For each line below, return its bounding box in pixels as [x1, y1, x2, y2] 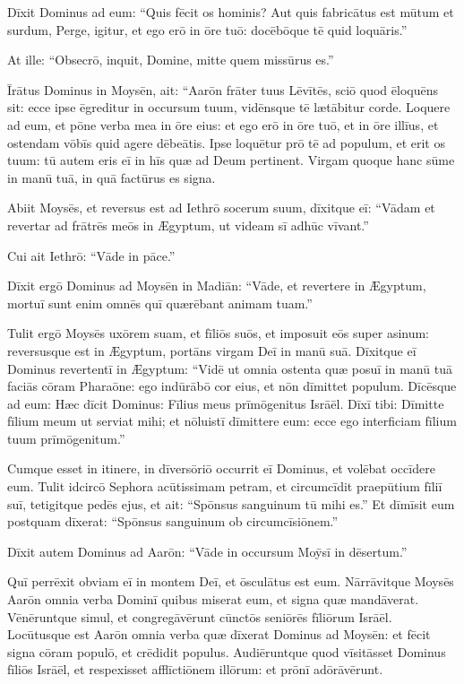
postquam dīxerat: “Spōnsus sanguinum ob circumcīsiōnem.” [7, 512, 339, 531]
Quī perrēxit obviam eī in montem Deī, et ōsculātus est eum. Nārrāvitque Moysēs [7, 572, 454, 591]
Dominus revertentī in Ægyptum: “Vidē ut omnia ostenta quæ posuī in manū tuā [7, 359, 452, 377]
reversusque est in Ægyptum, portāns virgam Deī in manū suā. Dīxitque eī [7, 341, 417, 359]
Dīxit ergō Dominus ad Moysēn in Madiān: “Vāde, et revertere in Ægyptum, [7, 276, 426, 295]
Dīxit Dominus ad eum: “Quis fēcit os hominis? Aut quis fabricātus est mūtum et [7, 3, 454, 21]
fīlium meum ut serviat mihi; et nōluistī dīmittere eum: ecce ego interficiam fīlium [7, 411, 457, 430]
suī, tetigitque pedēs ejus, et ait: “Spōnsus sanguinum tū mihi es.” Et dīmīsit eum [7, 494, 455, 513]
